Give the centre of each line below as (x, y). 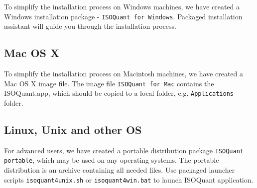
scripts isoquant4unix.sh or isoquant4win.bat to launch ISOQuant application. (129, 179)
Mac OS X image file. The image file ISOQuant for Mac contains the (109, 83)
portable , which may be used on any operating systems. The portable (112, 160)
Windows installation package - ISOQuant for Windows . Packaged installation (123, 16)
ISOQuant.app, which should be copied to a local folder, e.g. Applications (119, 93)
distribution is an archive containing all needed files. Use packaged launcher (120, 170)
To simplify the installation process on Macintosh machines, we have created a (124, 74)
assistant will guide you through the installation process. (90, 26)
